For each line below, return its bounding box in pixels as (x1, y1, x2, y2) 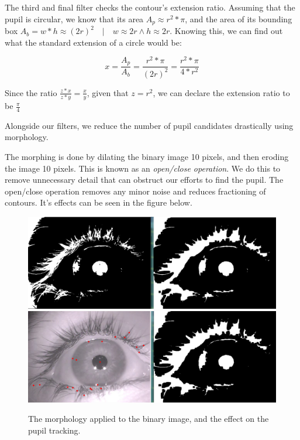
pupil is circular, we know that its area (5, 12, 144, 25)
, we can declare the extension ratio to (153, 86, 290, 98)
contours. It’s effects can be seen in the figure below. (5, 196, 192, 209)
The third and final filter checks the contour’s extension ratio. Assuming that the (5, 1, 295, 13)
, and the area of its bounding (185, 12, 292, 25)
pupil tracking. (28, 424, 81, 436)
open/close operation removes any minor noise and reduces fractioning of (5, 185, 266, 197)
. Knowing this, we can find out (170, 25, 283, 37)
